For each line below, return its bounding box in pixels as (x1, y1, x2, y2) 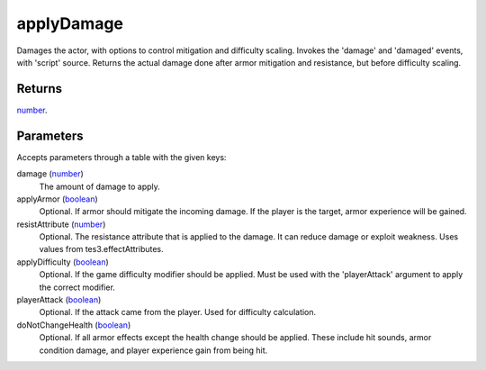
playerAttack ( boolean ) (16, 294, 102, 305)
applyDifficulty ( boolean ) (16, 257, 110, 267)
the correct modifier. (39, 282, 116, 293)
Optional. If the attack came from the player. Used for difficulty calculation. (39, 307, 317, 318)
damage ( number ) (16, 168, 85, 179)
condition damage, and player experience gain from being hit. (39, 345, 268, 356)
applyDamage (16, 14, 124, 33)
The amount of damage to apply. (39, 181, 161, 192)
